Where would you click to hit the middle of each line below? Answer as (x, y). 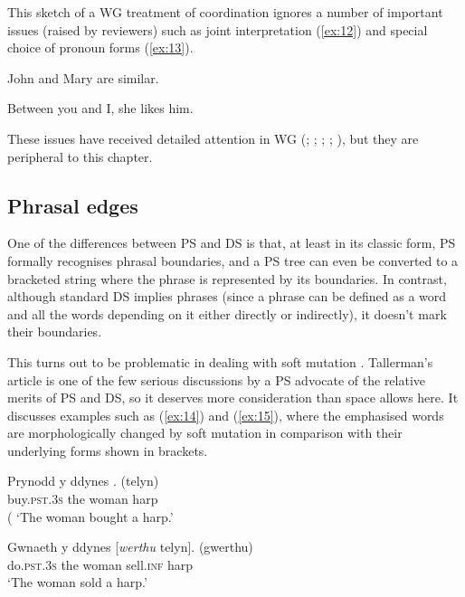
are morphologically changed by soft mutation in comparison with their (205, 433)
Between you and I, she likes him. (100, 108)
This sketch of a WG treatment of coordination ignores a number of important (225, 12)
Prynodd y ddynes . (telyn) (83, 481)
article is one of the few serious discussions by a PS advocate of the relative (217, 379)
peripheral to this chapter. (80, 156)
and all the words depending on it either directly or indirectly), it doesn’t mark (227, 313)
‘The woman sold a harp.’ (77, 582)
